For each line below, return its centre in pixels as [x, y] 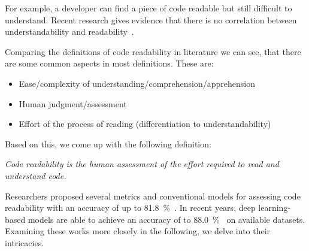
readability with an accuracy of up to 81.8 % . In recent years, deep [130, 208]
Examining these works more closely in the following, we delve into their [138, 231]
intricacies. [25, 242]
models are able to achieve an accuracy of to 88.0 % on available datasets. [166, 219]
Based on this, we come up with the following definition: [108, 143]
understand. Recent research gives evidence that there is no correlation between [151, 19]
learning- [275, 208]
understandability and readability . [69, 31]
